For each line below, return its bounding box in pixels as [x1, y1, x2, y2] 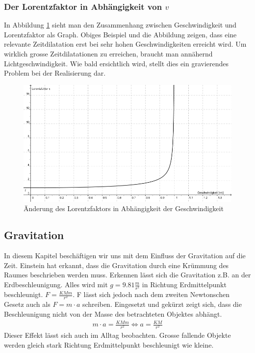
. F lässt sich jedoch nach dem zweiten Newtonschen [73, 289, 229, 299]
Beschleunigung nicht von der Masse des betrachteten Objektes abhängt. [4, 308, 222, 319]
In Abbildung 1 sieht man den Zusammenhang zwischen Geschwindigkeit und [4, 20, 237, 30]
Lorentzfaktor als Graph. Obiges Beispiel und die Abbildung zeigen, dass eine [4, 29, 237, 39]
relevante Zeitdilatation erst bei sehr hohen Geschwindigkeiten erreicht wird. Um [4, 39, 247, 49]
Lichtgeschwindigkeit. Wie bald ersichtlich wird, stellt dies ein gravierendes [4, 58, 229, 68]
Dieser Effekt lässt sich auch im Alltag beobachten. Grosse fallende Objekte [4, 330, 231, 340]
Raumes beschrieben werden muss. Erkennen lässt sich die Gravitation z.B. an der [4, 270, 251, 280]
